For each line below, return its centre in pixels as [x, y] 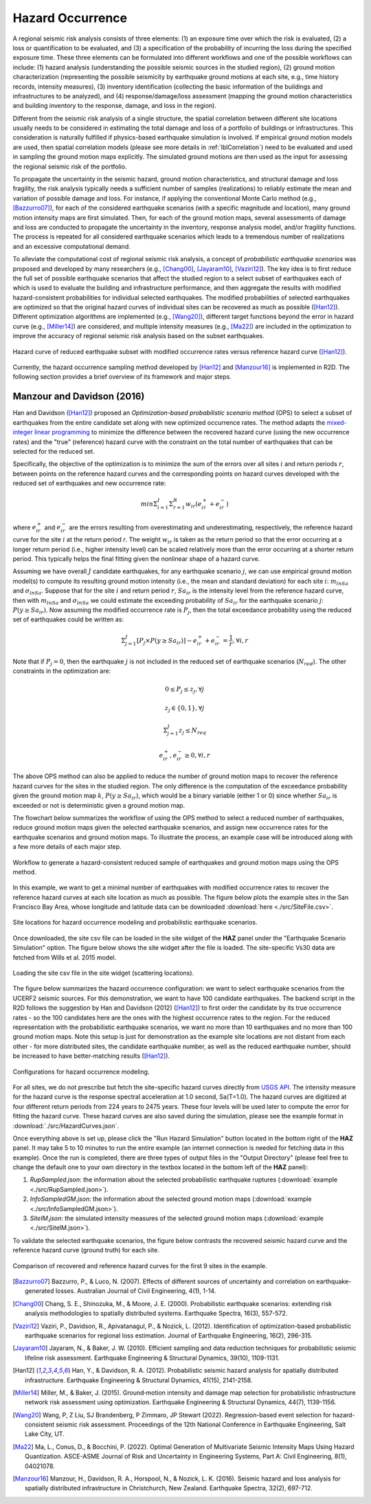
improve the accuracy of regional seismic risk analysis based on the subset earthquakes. [138, 336]
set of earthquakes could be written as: [68, 619]
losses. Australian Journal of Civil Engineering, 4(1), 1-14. [136, 1291]
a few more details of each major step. [67, 847]
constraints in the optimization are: [62, 671]
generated [40, 1291]
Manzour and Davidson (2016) [79, 396]
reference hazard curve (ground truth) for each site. [86, 1250]
